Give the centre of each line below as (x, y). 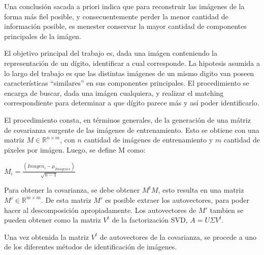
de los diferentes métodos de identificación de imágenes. (91, 247)
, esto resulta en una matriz (201, 190)
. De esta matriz (66, 199)
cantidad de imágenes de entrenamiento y (148, 140)
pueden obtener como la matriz (53, 220)
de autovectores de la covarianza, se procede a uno (178, 236)
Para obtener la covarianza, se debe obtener (72, 190)
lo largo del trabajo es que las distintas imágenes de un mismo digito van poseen (129, 73)
